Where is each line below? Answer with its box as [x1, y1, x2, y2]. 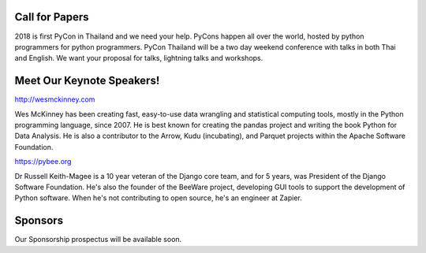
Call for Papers [14, 10, 89, 24]
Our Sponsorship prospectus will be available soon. [14, 235, 182, 244]
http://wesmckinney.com [14, 95, 95, 104]
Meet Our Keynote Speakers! [14, 74, 160, 87]
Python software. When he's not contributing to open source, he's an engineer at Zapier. [14, 193, 303, 203]
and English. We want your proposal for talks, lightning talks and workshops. [14, 54, 263, 63]
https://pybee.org [14, 157, 72, 166]
